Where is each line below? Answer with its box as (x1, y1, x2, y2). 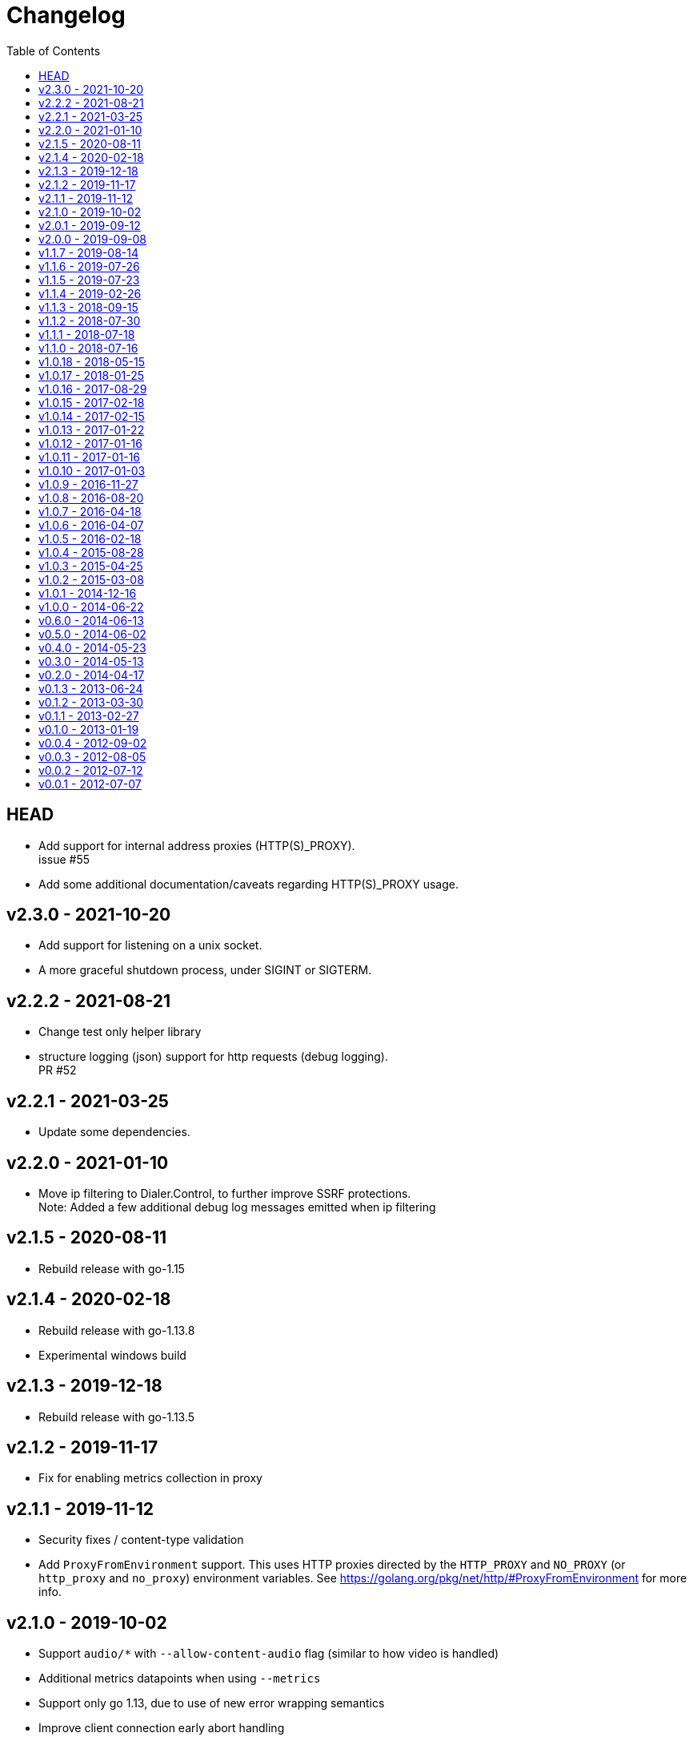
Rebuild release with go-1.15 (38, 1261, 185, 1276)
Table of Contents (6, 43, 101, 58)
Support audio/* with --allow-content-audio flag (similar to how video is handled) (38, 1646, 499, 1661)
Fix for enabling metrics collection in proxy (38, 1471, 262, 1485)
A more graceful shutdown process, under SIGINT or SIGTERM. (38, 963, 372, 977)
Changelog (6, 2, 126, 29)
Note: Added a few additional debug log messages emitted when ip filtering (38, 1199, 436, 1214)
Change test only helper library (38, 1025, 202, 1039)
